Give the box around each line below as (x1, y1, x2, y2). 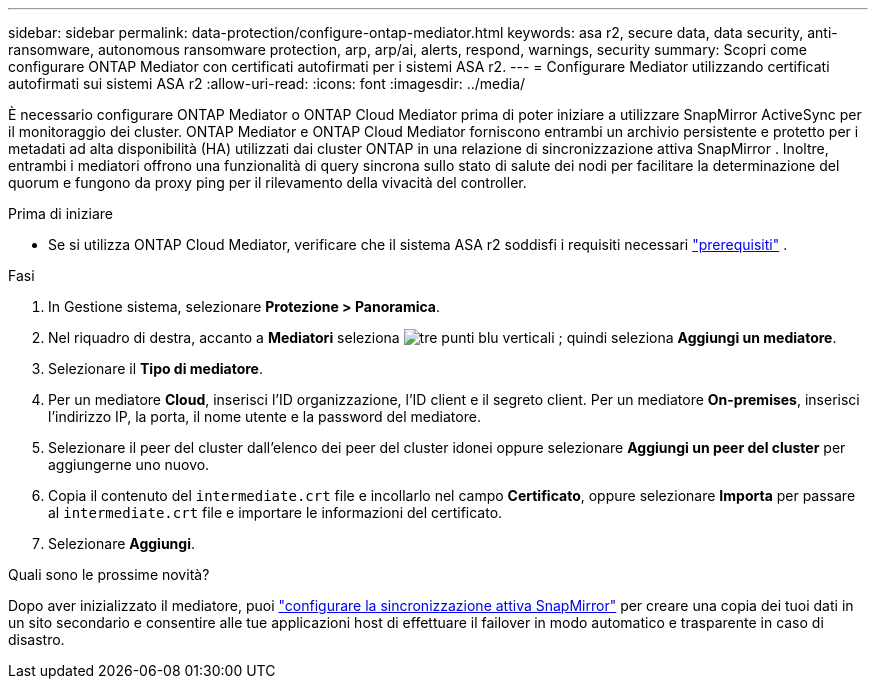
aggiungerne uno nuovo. (48, 456, 210, 473)
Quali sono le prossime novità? (8, 566, 210, 583)
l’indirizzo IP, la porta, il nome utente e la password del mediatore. (48, 408, 481, 425)
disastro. (8, 631, 65, 648)
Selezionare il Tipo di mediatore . (48, 360, 263, 377)
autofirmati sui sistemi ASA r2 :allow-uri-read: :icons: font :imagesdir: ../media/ (8, 75, 526, 92)
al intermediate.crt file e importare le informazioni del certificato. (48, 504, 503, 521)
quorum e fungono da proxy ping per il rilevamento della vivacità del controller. (8, 174, 527, 191)
